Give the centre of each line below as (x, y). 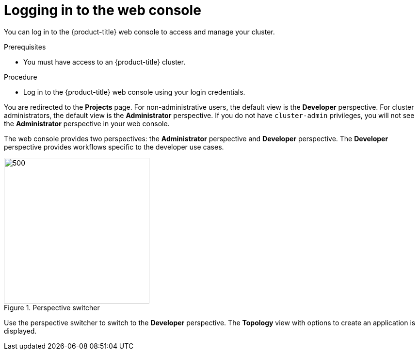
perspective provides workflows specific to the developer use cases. (114, 147)
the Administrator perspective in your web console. (87, 123)
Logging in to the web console (103, 10)
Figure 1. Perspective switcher (52, 307)
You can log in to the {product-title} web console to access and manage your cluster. (139, 32)
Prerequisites (25, 47)
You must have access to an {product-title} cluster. (105, 62)
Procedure (21, 77)
